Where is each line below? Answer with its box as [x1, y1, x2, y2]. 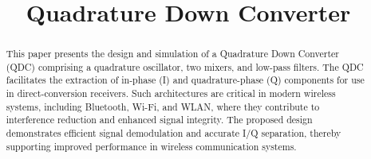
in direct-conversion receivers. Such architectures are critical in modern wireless [6, 87, 336, 100]
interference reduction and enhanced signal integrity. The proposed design [6, 113, 313, 126]
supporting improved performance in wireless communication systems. [6, 139, 297, 153]
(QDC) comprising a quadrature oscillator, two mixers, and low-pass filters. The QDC [6, 60, 364, 73]
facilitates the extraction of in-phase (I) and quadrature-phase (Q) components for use [6, 73, 365, 87]
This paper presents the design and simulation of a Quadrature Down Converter [6, 47, 340, 60]
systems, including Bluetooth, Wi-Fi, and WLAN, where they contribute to [6, 99, 320, 113]
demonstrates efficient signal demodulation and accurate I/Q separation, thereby [6, 126, 341, 140]
